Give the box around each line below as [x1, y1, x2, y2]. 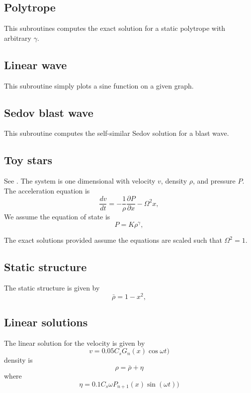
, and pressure [192, 176, 236, 186]
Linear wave [4, 57, 67, 72]
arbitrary [4, 32, 31, 43]
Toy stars [4, 152, 53, 168]
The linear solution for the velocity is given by [4, 337, 145, 348]
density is [4, 355, 33, 365]
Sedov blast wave [4, 104, 93, 120]
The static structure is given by [4, 282, 100, 293]
